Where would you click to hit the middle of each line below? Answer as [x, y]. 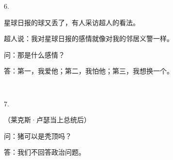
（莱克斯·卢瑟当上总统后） [47, 120]
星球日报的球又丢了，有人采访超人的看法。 [72, 22]
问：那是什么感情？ [34, 54]
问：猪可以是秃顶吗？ [38, 136]
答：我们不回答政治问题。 [45, 152]
